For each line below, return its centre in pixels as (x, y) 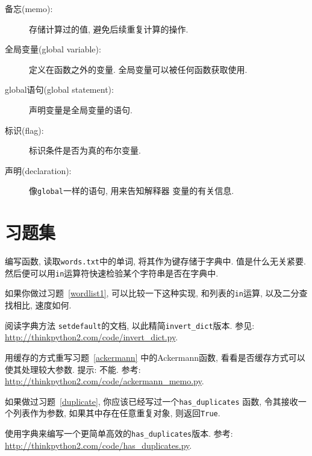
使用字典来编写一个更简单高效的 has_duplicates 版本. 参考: (119, 433)
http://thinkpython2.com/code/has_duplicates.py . (98, 445)
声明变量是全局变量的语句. (81, 109)
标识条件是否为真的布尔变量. (85, 150)
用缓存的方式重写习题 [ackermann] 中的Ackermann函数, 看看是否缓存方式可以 (155, 357)
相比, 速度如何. (42, 305)
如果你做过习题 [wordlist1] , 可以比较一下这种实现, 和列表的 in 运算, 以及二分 (152, 293)
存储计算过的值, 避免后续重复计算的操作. (109, 29)
